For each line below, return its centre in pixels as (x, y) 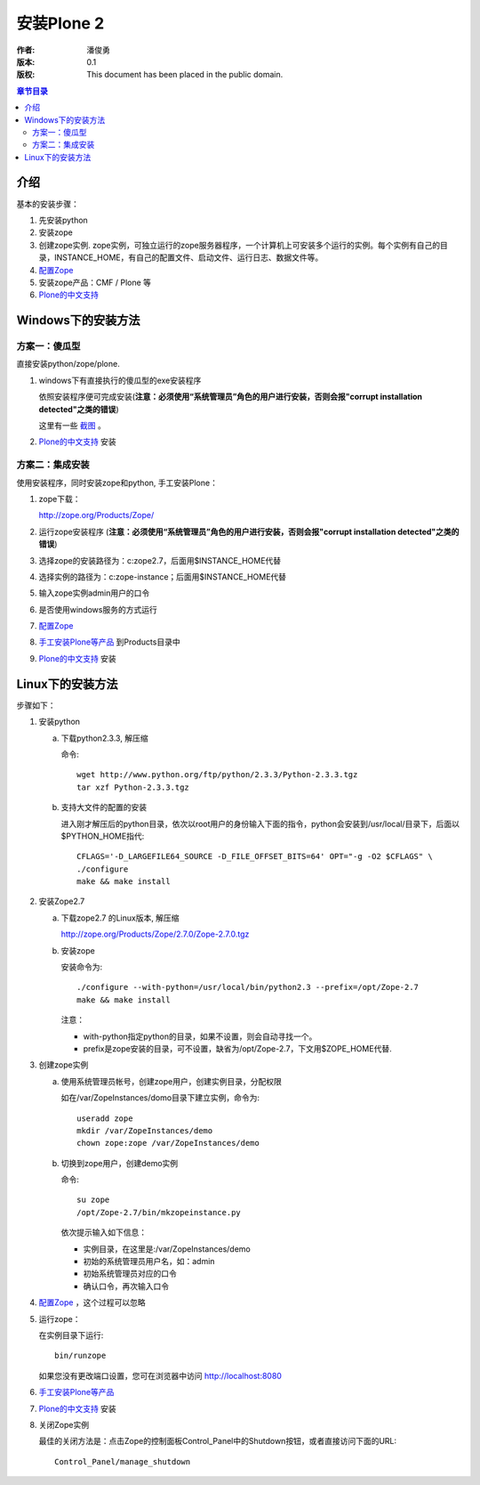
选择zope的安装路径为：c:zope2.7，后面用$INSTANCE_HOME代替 (160, 560)
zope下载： (60, 499)
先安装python (63, 220)
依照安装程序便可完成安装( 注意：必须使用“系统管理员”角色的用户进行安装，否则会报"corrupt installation (230, 397)
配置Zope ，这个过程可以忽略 (92, 1302)
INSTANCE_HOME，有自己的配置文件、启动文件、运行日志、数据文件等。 (188, 257)
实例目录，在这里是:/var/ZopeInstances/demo (167, 1249)
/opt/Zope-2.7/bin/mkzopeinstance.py (159, 1212)
